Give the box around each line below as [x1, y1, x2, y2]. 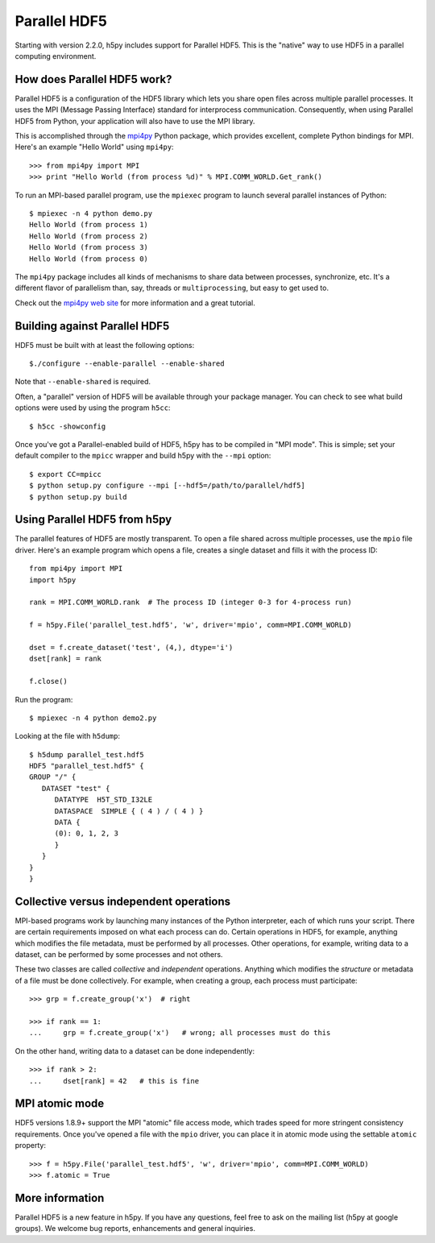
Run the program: [14, 694, 73, 704]
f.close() [29, 677, 68, 686]
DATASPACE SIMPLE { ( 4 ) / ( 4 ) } [54, 806, 204, 815]
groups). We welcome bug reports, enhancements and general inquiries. [14, 1224, 255, 1233]
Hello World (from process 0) [29, 254, 149, 263]
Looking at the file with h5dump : [14, 731, 121, 741]
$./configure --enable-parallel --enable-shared [29, 359, 225, 368]
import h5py [29, 575, 77, 584]
